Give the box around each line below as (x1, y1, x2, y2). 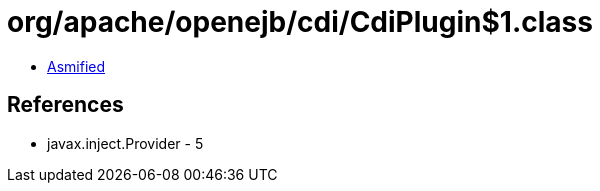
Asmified (47, 57, 106, 75)
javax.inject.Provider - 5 (47, 134, 204, 152)
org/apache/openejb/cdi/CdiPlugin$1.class (7, 5, 593, 39)
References (7, 92, 124, 118)
